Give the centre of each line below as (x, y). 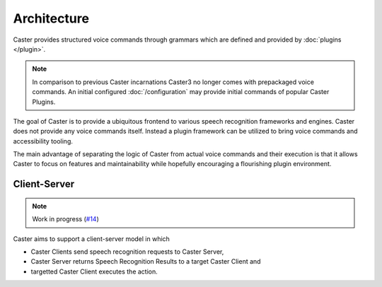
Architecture (51, 18)
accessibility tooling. (43, 141)
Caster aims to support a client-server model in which (91, 239)
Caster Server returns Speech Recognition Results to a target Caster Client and (146, 262)
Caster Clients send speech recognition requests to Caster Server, (127, 252)
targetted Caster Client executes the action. (94, 271)
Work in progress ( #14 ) (65, 219)
